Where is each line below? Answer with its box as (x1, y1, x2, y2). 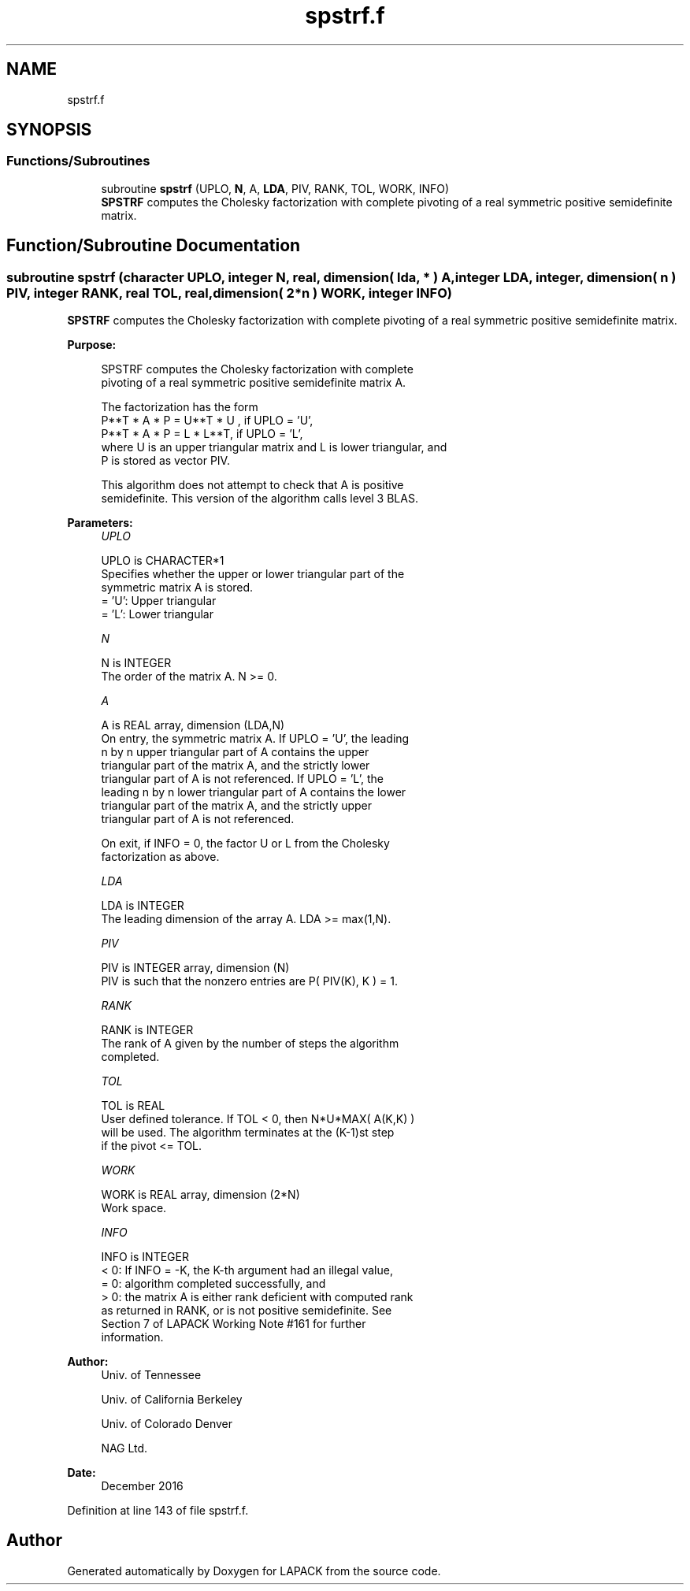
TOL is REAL (101, 1099, 165, 1113)
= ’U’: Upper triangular (101, 594, 217, 608)
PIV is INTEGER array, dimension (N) (101, 961, 290, 975)
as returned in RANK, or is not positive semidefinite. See (101, 1304, 392, 1318)
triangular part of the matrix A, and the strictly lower (101, 758, 370, 773)
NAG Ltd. (101, 1441, 148, 1456)
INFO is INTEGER (101, 1250, 189, 1264)
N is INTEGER (101, 656, 172, 670)
